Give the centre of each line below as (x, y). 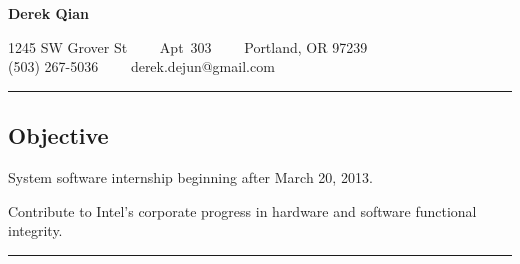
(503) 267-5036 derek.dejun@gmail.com (141, 66)
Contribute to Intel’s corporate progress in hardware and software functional (242, 210)
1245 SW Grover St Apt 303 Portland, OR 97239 (188, 46)
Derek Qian (48, 13)
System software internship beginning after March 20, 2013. (190, 176)
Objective (58, 135)
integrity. (35, 230)
